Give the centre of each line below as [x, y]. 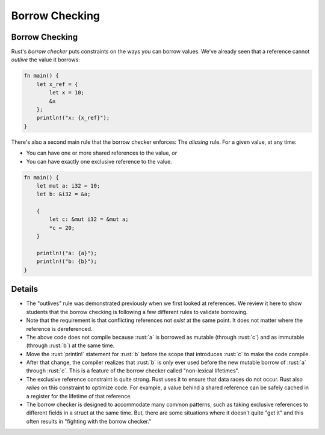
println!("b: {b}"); [67, 261]
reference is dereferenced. [59, 329]
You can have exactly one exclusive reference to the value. [99, 161]
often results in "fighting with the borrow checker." [89, 421]
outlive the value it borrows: [46, 60]
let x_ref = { [57, 84]
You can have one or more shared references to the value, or [102, 153]
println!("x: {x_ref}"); [73, 118]
